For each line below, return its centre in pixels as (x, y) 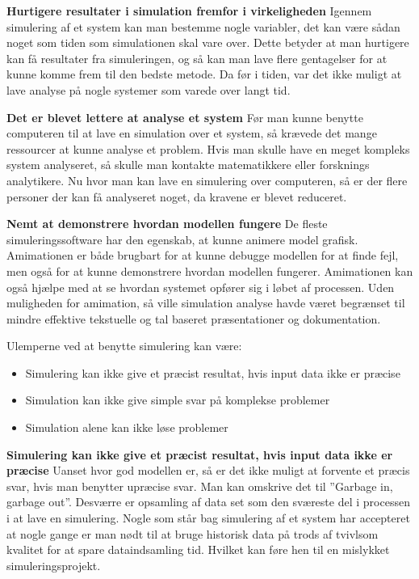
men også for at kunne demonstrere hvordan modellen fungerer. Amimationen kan (210, 270)
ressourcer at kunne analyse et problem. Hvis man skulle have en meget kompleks (208, 148)
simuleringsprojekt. (54, 565)
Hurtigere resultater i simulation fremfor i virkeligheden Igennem (189, 11)
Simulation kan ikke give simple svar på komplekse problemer (178, 400)
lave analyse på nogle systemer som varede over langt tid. (149, 89)
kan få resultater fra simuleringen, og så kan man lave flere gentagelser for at (197, 58)
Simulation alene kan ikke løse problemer (127, 427)
